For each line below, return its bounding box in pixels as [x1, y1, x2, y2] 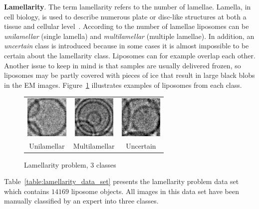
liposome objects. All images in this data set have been [71, 186, 239, 196]
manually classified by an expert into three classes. [4, 196, 159, 206]
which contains [4, 186, 49, 196]
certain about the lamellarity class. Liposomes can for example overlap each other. [4, 50, 256, 60]
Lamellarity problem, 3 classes [24, 159, 116, 170]
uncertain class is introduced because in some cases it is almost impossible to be [4, 40, 249, 51]
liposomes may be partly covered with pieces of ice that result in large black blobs [4, 70, 255, 80]
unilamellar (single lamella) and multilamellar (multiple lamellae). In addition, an [4, 30, 255, 41]
